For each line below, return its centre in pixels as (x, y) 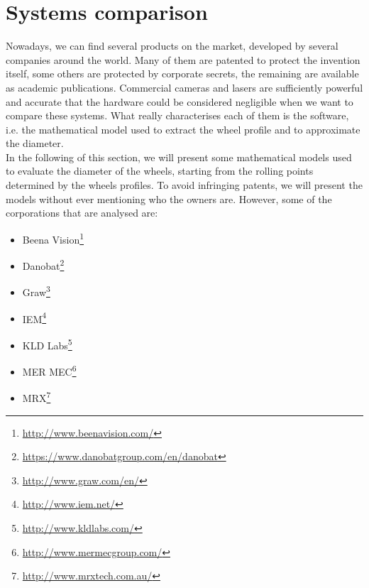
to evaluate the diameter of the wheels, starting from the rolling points (160, 171)
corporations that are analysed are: (82, 213)
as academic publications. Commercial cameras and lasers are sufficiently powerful (184, 87)
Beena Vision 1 (53, 238)
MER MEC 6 (49, 370)
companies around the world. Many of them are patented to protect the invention (183, 59)
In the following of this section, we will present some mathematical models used (179, 157)
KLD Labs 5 (47, 344)
